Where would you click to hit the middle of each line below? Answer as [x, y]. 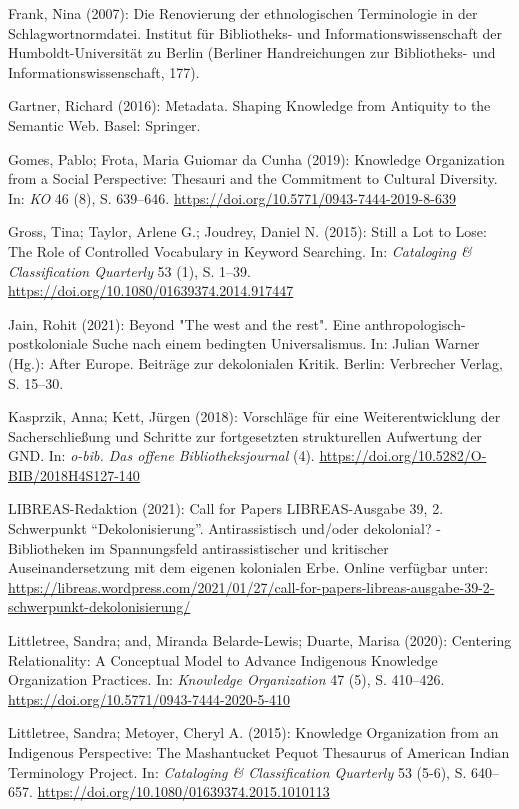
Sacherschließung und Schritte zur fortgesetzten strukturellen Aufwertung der [245, 435]
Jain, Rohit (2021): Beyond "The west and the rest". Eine [184, 323]
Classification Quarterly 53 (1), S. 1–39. [129, 270]
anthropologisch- [415, 323]
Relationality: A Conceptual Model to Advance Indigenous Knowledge [223, 659]
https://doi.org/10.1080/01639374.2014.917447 [151, 290]
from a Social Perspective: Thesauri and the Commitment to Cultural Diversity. [253, 178]
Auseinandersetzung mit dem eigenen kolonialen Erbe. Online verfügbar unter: [248, 567]
